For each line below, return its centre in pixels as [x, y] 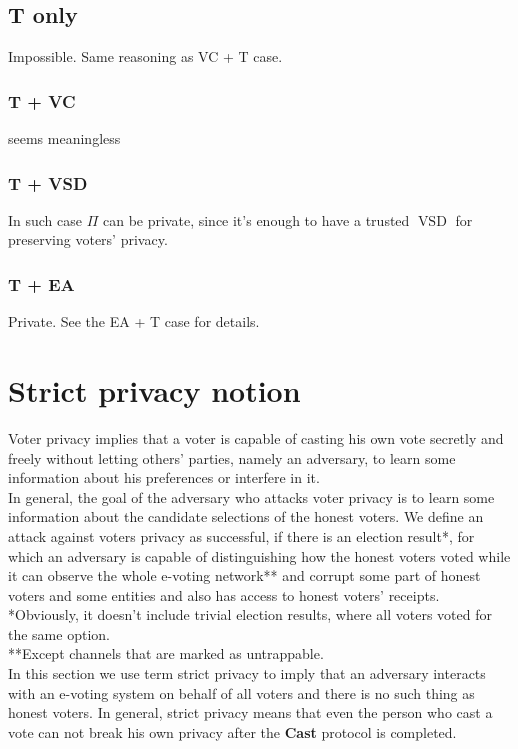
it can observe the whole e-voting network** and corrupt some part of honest [244, 575]
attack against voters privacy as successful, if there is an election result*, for [241, 535]
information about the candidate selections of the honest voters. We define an [246, 516]
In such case [45, 219]
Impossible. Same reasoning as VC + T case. [145, 56]
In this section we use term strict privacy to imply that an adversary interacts [247, 673]
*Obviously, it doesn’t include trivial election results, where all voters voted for [250, 614]
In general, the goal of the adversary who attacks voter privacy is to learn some [251, 496]
